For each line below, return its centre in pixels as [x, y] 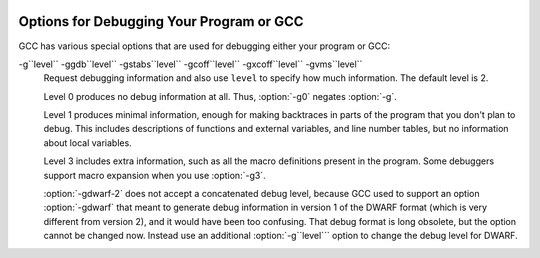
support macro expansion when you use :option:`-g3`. [154, 175]
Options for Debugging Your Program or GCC [161, 21]
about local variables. [87, 142]
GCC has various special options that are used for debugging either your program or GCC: [204, 46]
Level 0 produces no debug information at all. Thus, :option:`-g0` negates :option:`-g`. [220, 96]
